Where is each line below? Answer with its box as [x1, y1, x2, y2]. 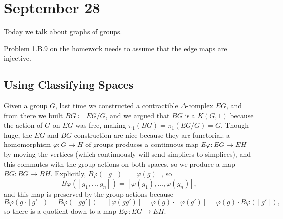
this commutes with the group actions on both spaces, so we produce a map [4, 158, 235, 169]
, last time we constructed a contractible [55, 100, 178, 111]
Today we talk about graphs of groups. [4, 26, 122, 37]
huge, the [4, 129, 32, 140]
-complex [186, 100, 213, 111]
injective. [4, 53, 31, 63]
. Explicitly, [50, 168, 86, 179]
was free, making [75, 120, 126, 130]
